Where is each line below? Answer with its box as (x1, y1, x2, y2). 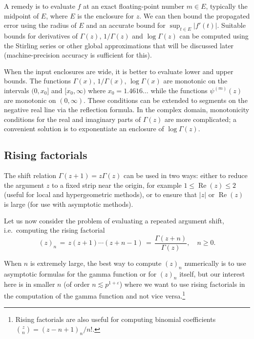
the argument (4, 179, 44, 190)
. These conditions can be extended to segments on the (83, 95, 248, 105)
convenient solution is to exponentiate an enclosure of (4, 123, 164, 134)
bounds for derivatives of (4, 30, 78, 40)
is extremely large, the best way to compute (30, 258, 162, 268)
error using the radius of (4, 20, 77, 30)
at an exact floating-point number (83, 1, 185, 11)
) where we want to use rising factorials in (119, 279, 245, 289)
